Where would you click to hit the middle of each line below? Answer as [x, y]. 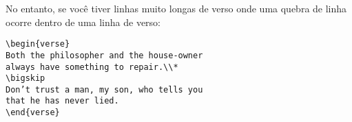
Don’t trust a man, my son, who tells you [104, 89]
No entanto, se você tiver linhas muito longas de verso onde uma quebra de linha [176, 8]
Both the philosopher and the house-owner [104, 55]
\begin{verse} [38, 44]
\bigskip [25, 78]
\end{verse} [33, 113]
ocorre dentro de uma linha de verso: [83, 22]
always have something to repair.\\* [92, 67]
